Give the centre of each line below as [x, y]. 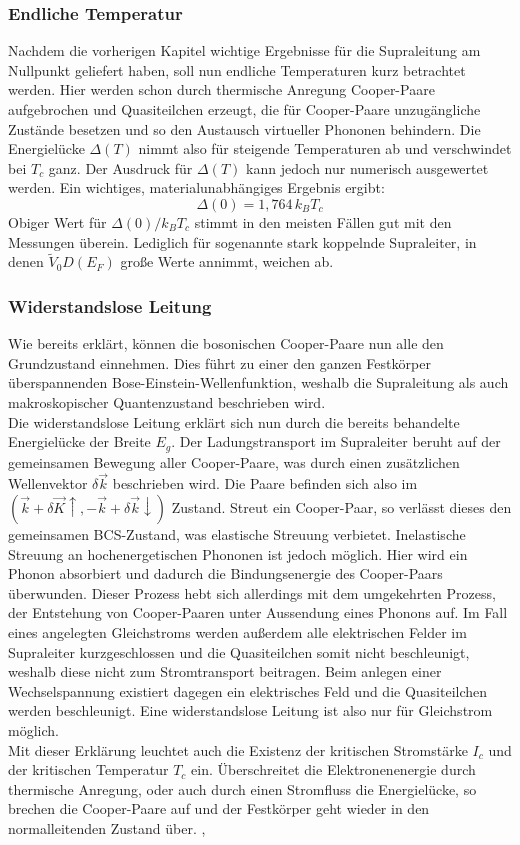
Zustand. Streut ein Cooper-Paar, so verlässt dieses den [341, 507]
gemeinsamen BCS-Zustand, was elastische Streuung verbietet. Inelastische [237, 534]
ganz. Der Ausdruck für [120, 167]
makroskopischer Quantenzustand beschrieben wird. [167, 401]
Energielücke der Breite [79, 441]
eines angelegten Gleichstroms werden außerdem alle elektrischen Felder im [237, 631]
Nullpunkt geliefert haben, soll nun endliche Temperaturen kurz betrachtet [237, 69]
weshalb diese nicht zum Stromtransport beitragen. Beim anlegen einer [225, 671]
